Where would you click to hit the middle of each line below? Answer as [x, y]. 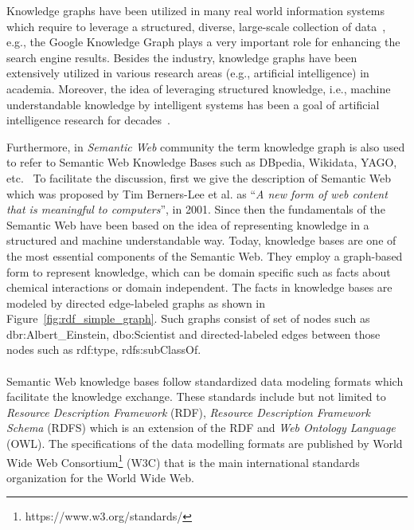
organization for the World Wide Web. [100, 477]
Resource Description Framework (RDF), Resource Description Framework [188, 412]
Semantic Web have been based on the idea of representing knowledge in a [188, 224]
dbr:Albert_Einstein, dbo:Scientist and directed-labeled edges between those [193, 334]
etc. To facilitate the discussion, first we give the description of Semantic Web [199, 177]
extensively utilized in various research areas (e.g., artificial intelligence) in [188, 73]
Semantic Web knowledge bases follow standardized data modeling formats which [205, 381]
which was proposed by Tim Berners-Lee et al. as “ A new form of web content [197, 193]
